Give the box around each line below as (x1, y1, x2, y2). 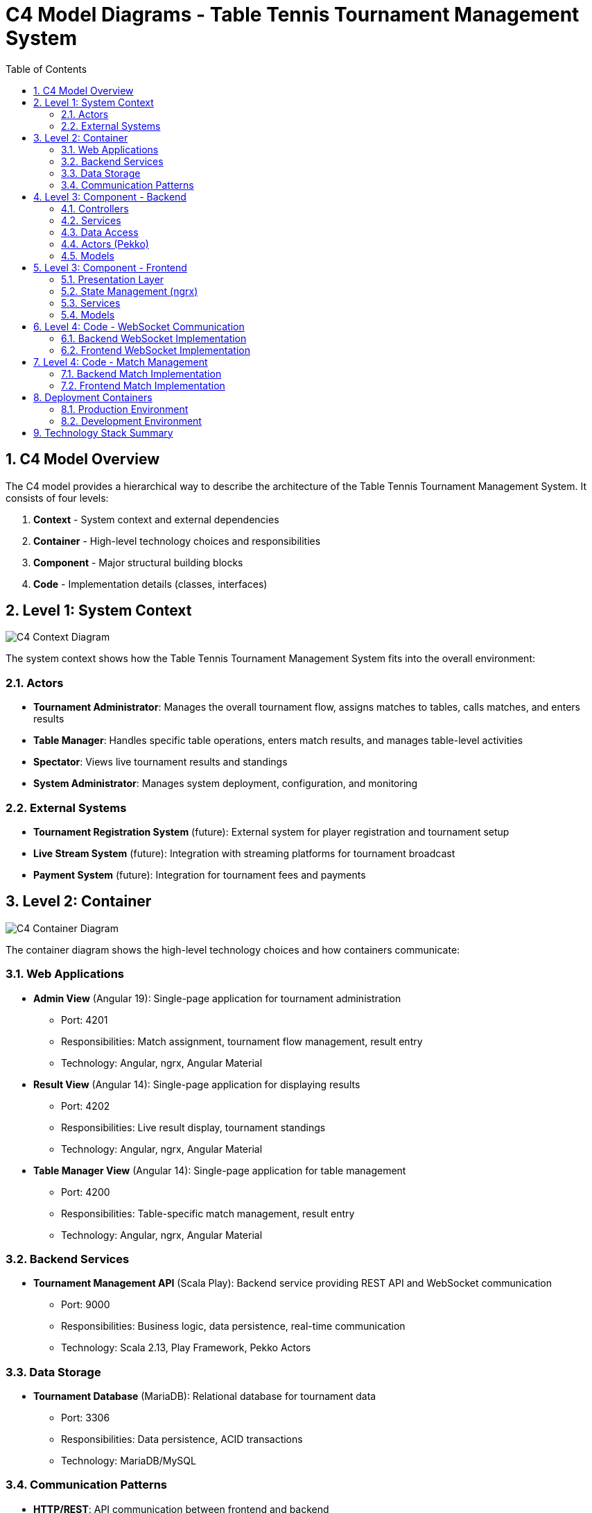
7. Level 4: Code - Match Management (33, 355, 208, 368)
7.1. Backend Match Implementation (61, 367, 222, 380)
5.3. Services (61, 296, 121, 309)
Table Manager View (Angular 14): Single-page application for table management (33, 1164, 406, 1176)
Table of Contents (6, 62, 87, 75)
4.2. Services (61, 214, 121, 226)
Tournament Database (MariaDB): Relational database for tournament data (33, 1390, 376, 1403)
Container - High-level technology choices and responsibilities (33, 534, 321, 547)
